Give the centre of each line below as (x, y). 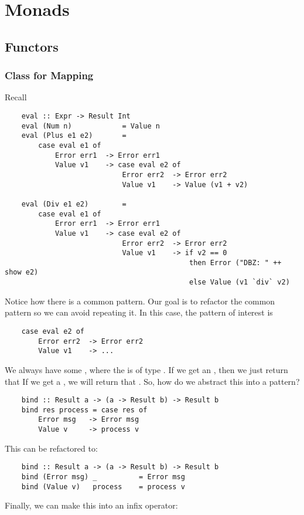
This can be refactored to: (51, 448)
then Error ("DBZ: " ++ (235, 262)
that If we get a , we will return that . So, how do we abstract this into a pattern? (152, 381)
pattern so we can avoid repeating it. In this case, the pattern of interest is (139, 312)
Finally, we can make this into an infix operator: (91, 505)
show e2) (22, 272)
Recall (16, 97)
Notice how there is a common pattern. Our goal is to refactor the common (140, 301)
